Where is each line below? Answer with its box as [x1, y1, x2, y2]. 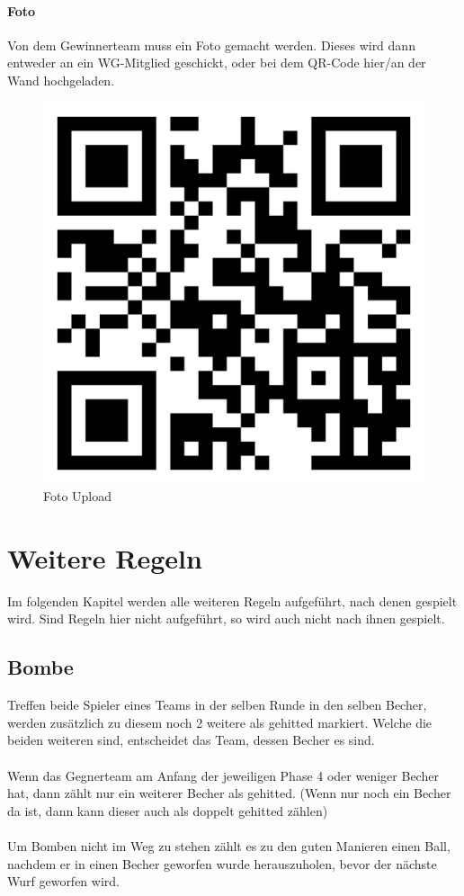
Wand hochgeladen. [7, 70, 115, 89]
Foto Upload [43, 487, 112, 506]
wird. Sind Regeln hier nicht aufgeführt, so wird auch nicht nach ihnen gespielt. [7, 609, 445, 628]
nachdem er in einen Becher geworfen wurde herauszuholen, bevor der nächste [7, 854, 437, 873]
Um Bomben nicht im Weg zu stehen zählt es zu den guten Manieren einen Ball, [7, 837, 451, 856]
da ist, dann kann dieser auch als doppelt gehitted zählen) [7, 801, 328, 820]
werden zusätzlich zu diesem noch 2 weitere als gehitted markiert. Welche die [7, 712, 433, 731]
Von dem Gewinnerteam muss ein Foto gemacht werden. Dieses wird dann [7, 35, 415, 54]
